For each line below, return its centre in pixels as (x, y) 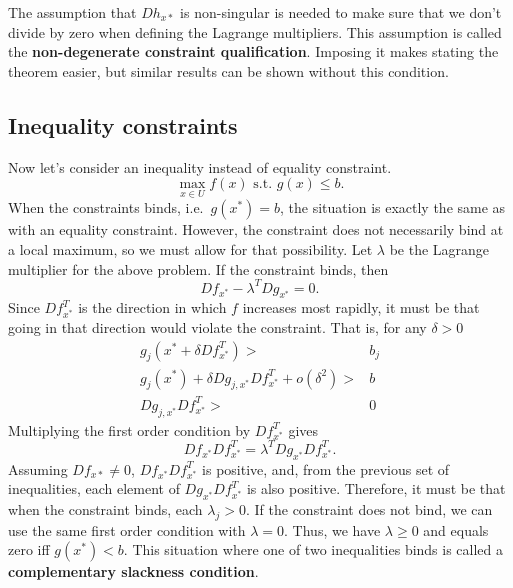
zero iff (29, 549)
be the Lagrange (439, 248)
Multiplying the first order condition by (129, 429)
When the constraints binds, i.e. (106, 207)
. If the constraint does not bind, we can (369, 508)
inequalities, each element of (94, 488)
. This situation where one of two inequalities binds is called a (313, 549)
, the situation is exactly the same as (393, 207)
